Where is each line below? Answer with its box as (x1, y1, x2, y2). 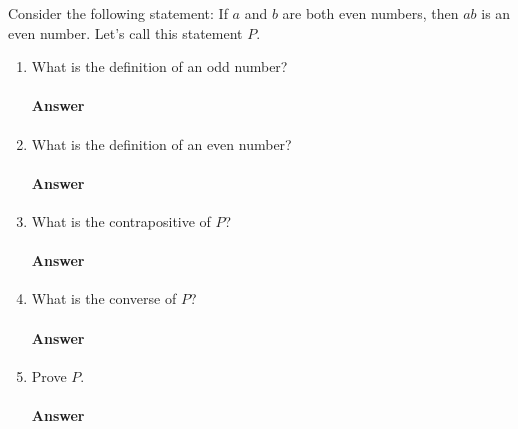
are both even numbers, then (282, 3, 459, 23)
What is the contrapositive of (31, 210, 211, 231)
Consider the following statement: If (8, 3, 228, 23)
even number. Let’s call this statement (8, 22, 243, 43)
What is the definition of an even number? (31, 133, 292, 154)
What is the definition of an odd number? (31, 56, 288, 77)
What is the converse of (31, 288, 177, 309)
